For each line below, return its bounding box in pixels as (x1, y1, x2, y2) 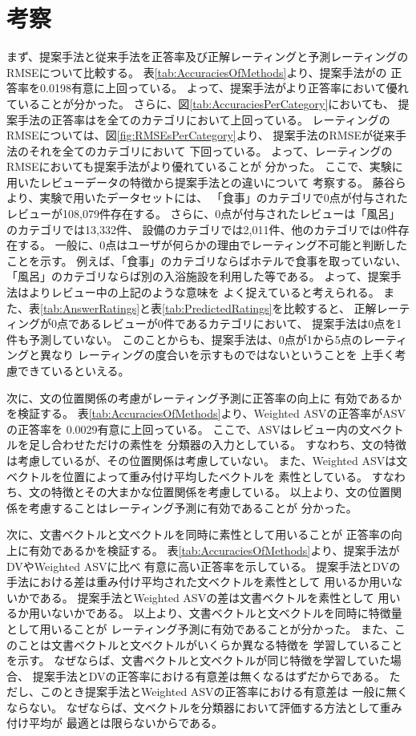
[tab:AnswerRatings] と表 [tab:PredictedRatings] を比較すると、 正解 (40, 299, 377, 316)
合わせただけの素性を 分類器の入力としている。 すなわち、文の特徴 (50, 436, 406, 453)
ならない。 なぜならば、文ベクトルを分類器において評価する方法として (6, 698, 380, 715)
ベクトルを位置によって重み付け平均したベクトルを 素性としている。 (6, 467, 369, 484)
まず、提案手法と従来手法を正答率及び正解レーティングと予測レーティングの (6, 48, 409, 65)
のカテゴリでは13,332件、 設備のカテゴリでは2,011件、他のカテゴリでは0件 (6, 220, 398, 237)
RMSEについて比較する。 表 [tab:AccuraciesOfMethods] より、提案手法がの (6, 63, 387, 80)
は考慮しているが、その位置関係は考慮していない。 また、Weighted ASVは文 (6, 451, 408, 468)
